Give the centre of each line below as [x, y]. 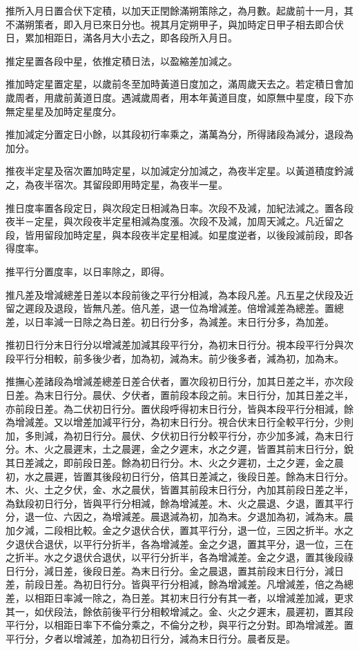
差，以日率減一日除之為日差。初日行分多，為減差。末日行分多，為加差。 [170, 321]
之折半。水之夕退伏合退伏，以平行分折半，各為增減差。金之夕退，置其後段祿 [179, 557]
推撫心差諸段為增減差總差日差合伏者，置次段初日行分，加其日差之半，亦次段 [179, 381]
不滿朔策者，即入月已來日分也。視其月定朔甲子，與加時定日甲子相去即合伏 [175, 24]
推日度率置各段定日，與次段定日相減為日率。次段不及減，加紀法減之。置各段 [179, 207]
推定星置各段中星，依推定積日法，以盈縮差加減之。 [122, 60]
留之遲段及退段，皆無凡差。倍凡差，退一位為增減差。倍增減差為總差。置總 [175, 308]
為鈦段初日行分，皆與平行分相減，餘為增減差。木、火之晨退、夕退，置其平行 [179, 503]
